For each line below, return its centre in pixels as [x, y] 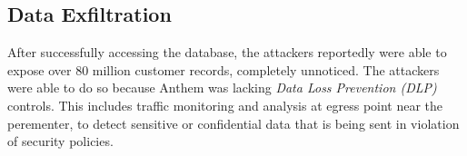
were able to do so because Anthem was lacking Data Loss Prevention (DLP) [222, 88]
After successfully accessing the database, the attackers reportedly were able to [227, 52]
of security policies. [60, 141]
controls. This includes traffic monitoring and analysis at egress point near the [225, 105]
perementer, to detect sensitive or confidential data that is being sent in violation [233, 123]
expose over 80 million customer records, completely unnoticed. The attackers [224, 69]
